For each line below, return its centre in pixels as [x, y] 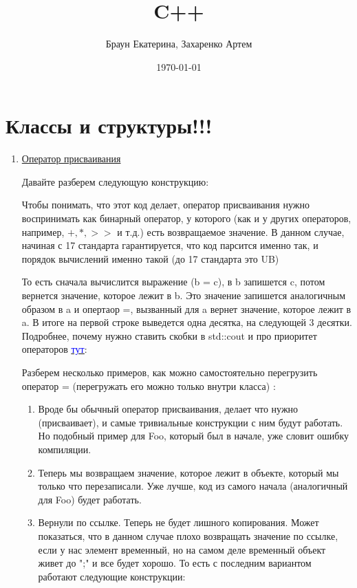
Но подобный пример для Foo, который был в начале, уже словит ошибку [193, 436]
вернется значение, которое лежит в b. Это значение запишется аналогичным [184, 295]
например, [43, 231]
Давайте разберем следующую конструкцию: [115, 181]
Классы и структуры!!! [109, 126]
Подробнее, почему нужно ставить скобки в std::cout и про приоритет [169, 335]
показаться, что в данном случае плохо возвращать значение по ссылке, [188, 535]
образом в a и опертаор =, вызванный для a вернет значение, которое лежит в [186, 308]
